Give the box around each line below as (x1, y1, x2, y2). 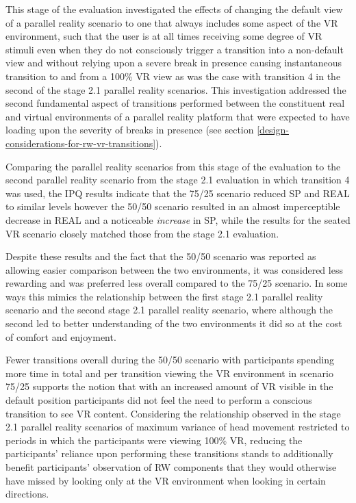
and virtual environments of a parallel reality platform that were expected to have (5, 109, 350, 123)
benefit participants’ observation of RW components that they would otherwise (5, 460, 337, 474)
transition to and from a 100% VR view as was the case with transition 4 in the (5, 68, 341, 83)
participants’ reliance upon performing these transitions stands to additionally (5, 446, 333, 461)
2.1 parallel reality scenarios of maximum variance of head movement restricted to (5, 420, 350, 434)
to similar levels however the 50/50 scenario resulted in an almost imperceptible (5, 199, 340, 214)
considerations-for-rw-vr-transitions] (5, 136, 156, 150)
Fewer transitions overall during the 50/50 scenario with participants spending (5, 352, 334, 367)
